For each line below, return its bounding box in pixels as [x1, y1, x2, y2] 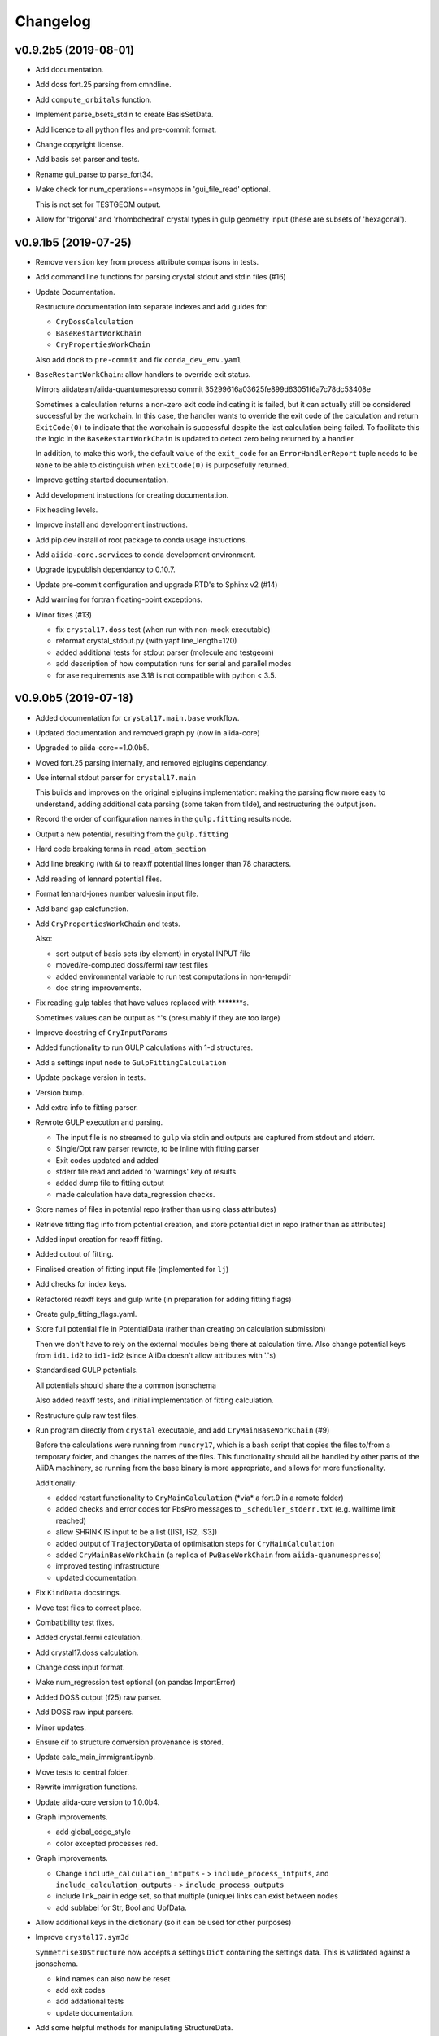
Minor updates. [35, 1722, 87, 1732]
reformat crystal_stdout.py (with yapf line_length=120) [55, 636, 237, 646]
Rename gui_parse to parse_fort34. [35, 169, 154, 179]
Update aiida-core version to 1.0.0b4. [35, 1797, 160, 1807]
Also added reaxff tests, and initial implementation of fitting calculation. [35, 1395, 274, 1405]
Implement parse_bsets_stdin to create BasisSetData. [35, 110, 214, 120]
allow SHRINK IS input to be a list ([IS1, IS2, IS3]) [55, 1527, 218, 1537]
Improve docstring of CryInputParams [35, 1028, 168, 1038]
